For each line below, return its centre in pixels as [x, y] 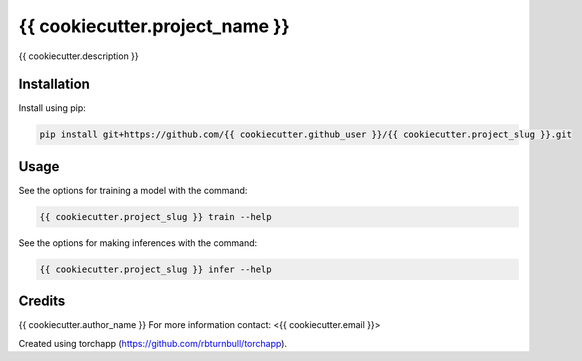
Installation [54, 84]
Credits [42, 301]
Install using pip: [52, 108]
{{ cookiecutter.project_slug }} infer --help [155, 269]
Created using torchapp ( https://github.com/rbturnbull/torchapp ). [153, 343]
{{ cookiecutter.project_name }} [154, 26]
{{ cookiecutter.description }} [78, 56]
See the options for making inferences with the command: [138, 242]
